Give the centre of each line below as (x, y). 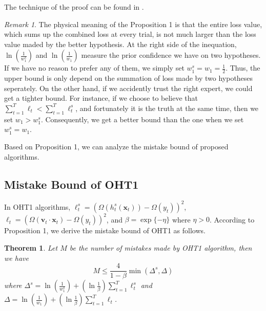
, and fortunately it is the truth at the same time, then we (167, 108)
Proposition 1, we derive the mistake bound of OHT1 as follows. (105, 230)
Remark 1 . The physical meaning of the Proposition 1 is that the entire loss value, (133, 24)
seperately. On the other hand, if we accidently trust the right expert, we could (128, 88)
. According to (232, 219)
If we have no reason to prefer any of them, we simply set (94, 68)
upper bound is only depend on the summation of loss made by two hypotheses (129, 78)
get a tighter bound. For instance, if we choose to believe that (101, 98)
